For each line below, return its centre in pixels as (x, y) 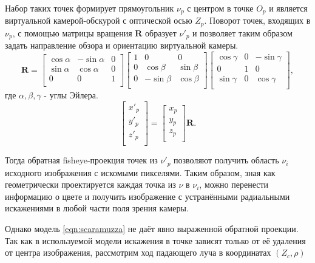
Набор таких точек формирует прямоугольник (90, 8)
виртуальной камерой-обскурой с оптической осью (99, 20)
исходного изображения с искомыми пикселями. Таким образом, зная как (140, 172)
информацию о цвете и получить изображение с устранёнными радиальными (147, 196)
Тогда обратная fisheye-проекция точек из (81, 160)
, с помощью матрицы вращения (72, 32)
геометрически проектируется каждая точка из (90, 184)
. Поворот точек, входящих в (257, 20)
